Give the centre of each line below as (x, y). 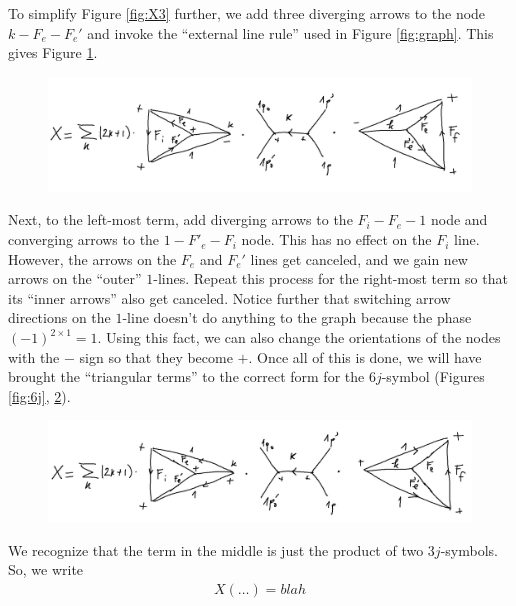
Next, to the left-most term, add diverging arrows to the (180, 219)
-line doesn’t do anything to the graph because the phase (297, 317)
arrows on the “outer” (75, 278)
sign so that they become (156, 356)
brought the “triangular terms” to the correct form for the (186, 376)
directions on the (59, 317)
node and (459, 219)
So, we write (46, 569)
